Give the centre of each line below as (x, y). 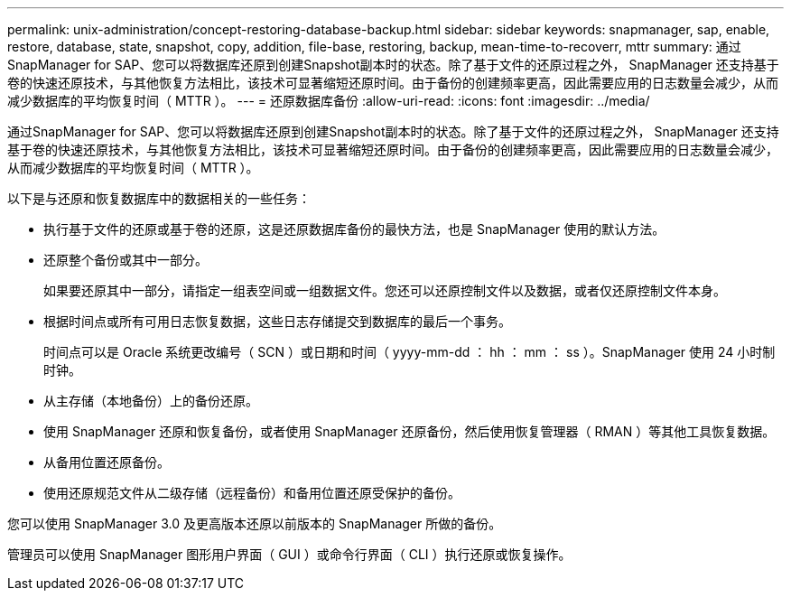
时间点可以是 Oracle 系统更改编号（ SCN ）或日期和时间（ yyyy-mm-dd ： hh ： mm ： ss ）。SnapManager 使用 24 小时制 (409, 352)
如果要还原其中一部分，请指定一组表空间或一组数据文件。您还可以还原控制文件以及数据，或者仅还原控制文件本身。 (385, 290)
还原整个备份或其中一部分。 (126, 260)
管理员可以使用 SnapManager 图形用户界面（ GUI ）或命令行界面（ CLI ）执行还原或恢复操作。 (289, 554)
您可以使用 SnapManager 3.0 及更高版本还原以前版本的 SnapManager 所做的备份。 (255, 523)
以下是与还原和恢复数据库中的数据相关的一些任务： (159, 198)
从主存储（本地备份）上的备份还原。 (151, 401)
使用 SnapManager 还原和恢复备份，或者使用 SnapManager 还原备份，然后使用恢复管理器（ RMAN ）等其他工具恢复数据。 (409, 431)
